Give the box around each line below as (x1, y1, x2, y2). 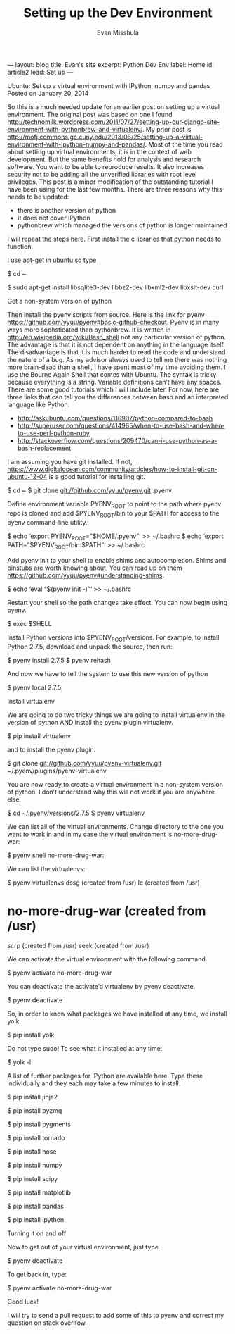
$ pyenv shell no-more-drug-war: (7, 851, 105, 859)
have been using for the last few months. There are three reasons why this (7, 185, 222, 193)
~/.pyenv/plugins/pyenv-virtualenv (7, 766, 107, 775)
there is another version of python (17, 206, 116, 214)
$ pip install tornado (7, 1133, 65, 1142)
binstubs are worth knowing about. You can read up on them (7, 563, 182, 572)
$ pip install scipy (7, 1174, 58, 1183)
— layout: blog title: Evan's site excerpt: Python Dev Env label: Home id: (7, 60, 214, 68)
